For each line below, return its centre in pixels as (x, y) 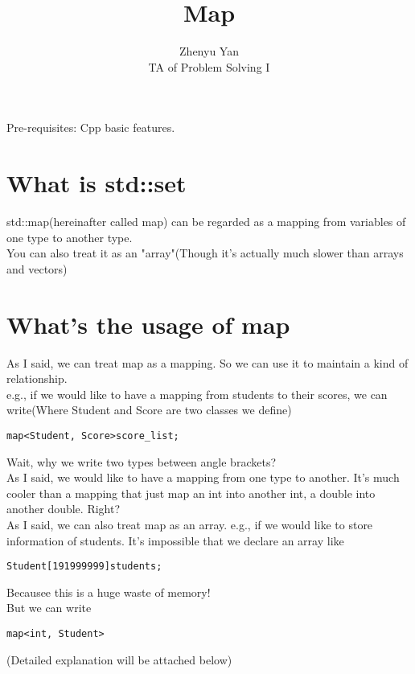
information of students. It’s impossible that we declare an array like (175, 540)
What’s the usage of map (148, 324)
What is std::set (97, 183)
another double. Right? (64, 509)
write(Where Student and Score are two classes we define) (149, 410)
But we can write (49, 608)
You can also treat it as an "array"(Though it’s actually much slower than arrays (205, 253)
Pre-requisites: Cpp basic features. (91, 127)
